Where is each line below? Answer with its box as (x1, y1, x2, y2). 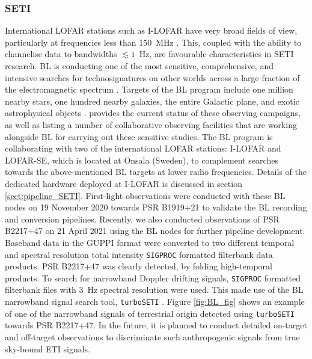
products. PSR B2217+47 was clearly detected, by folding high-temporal (5, 260, 272, 272)
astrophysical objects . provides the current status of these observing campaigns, (5, 106, 301, 119)
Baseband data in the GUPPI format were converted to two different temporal (5, 236, 295, 248)
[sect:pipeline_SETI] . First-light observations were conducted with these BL (5, 189, 286, 201)
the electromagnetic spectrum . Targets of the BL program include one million (5, 83, 293, 96)
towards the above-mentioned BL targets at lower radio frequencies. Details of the (5, 165, 307, 178)
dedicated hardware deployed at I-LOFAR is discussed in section (5, 177, 242, 189)
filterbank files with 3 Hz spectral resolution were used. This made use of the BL (5, 283, 304, 296)
